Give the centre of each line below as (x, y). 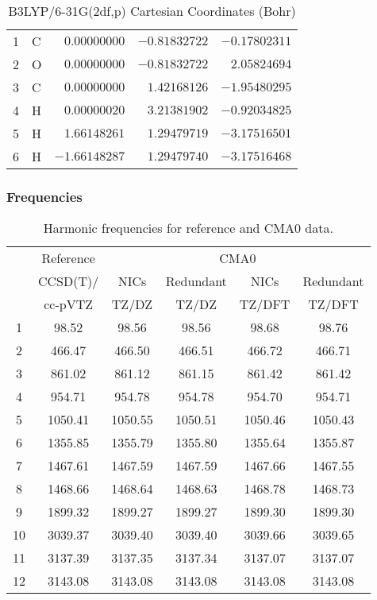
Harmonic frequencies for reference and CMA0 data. (188, 228)
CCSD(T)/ (69, 281)
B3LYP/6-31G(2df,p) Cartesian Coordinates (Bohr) (152, 11)
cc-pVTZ (69, 304)
